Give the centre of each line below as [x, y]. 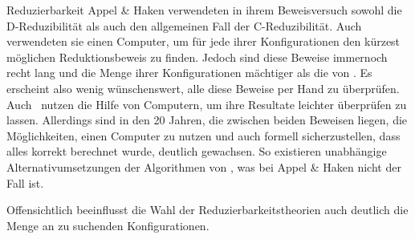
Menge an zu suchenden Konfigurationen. [108, 225]
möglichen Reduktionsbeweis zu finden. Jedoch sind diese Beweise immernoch [197, 57]
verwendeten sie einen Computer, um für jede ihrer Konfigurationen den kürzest [203, 41]
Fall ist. [25, 182]
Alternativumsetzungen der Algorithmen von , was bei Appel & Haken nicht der [204, 166]
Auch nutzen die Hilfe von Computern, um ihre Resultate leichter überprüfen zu [207, 104]
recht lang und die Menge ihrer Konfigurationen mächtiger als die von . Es [189, 73]
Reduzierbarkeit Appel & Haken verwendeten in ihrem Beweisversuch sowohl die [204, 10]
